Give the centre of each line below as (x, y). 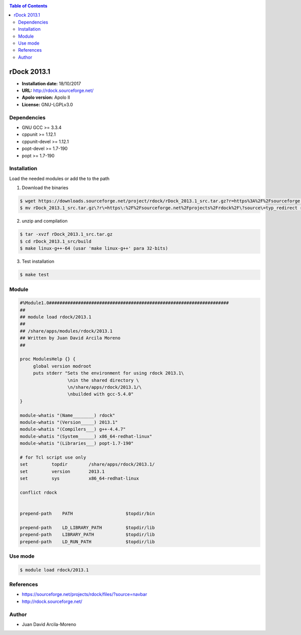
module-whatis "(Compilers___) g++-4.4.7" (73, 429)
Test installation (38, 261)
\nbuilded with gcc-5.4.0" (101, 394)
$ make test (35, 275)
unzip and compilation (45, 221)
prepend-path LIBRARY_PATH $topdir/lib (87, 535)
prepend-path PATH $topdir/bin (87, 513)
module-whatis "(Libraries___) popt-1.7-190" (77, 443)
